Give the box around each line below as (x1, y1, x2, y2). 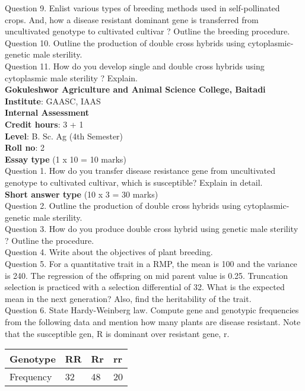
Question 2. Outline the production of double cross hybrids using (5, 199, 242, 212)
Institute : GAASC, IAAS (5, 94, 101, 107)
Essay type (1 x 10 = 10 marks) (5, 152, 126, 165)
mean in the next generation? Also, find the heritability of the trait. (5, 292, 252, 304)
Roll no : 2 (5, 141, 45, 154)
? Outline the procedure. (5, 234, 94, 246)
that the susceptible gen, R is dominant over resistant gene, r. (5, 327, 230, 339)
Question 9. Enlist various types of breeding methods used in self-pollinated (5, 2, 280, 14)
